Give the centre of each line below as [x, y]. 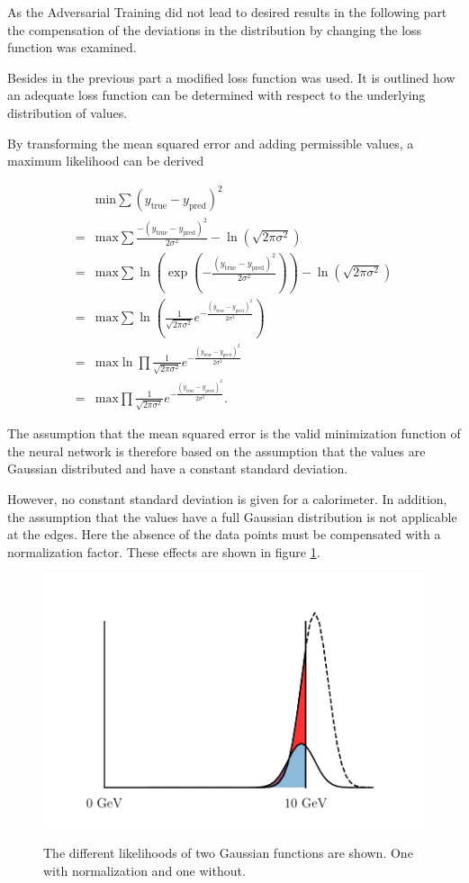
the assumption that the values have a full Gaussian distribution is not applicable [232, 516]
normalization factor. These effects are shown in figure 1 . [164, 551]
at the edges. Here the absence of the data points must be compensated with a [224, 534]
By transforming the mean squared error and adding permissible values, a [211, 143]
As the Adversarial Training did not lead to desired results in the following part [227, 12]
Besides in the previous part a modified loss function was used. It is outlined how [231, 77]
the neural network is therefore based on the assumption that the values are [216, 451]
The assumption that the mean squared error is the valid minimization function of [234, 433]
